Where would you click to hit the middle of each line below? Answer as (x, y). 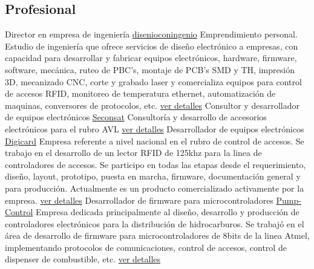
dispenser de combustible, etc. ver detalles (83, 259)
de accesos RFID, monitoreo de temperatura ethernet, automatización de (140, 93)
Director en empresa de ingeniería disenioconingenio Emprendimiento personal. (151, 34)
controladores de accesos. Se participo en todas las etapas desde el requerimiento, (155, 164)
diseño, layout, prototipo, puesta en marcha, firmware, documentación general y (153, 176)
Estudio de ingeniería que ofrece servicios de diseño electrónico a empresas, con (152, 46)
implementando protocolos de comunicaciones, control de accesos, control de (146, 247)
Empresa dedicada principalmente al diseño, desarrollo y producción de (168, 212)
